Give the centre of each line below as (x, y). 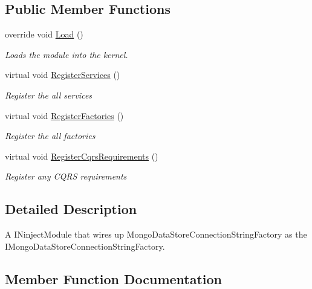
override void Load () (44, 34)
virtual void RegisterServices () (63, 75)
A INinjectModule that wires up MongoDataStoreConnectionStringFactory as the (156, 234)
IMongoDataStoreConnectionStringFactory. (85, 246)
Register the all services (49, 95)
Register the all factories (50, 136)
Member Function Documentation (114, 278)
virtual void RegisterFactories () (64, 115)
